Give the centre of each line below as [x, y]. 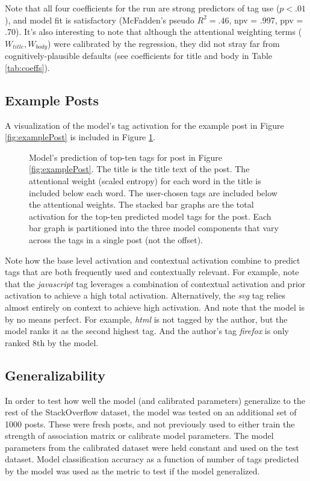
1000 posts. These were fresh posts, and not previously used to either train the [150, 424]
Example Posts [52, 100]
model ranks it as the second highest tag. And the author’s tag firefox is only [147, 331]
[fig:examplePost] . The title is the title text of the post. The [139, 169]
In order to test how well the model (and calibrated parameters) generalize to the [155, 400]
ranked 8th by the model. [52, 342]
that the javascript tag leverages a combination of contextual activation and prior [155, 283]
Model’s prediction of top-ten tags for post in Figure [126, 157]
